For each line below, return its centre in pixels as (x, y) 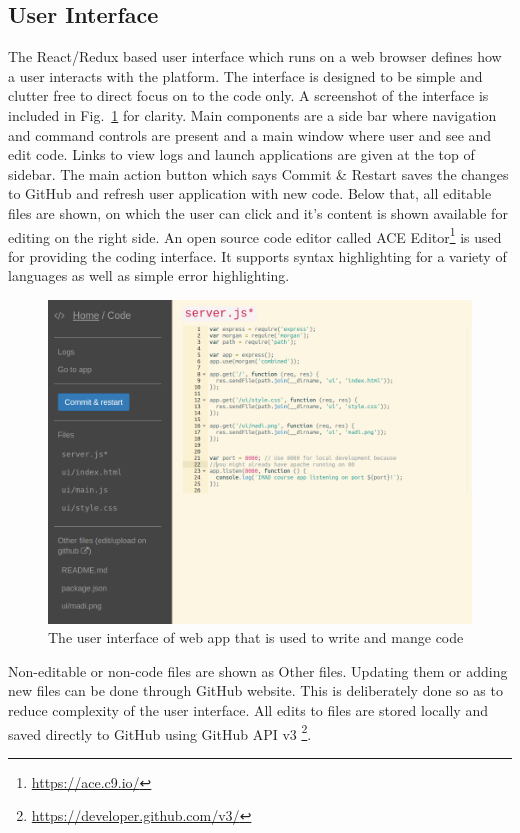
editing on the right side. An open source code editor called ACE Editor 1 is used (255, 235)
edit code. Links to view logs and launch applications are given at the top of (241, 154)
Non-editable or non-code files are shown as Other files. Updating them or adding (258, 670)
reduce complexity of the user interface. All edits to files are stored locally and (248, 709)
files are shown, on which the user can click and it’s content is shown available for (258, 212)
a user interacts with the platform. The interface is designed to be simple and (245, 75)
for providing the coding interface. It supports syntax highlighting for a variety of (257, 255)
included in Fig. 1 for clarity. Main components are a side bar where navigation (252, 114)
